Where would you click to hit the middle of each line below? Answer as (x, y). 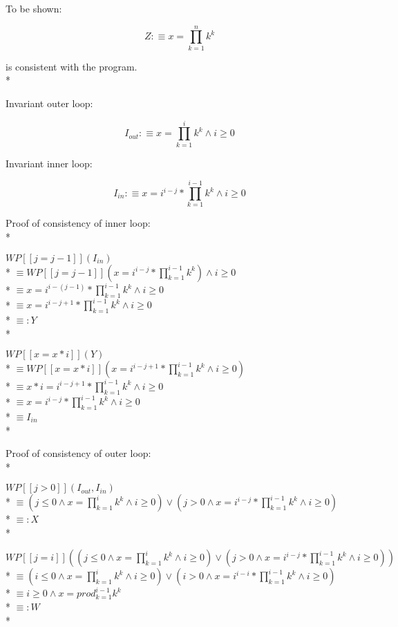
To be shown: (34, 8)
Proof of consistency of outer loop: (78, 453)
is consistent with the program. (72, 66)
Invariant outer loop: (49, 103)
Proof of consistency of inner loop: (78, 223)
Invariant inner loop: (49, 163)
